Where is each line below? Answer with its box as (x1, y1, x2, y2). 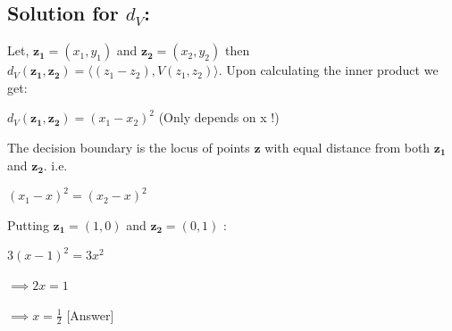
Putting (7, 215, 49, 234)
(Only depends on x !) (158, 108, 280, 127)
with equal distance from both (264, 137, 431, 156)
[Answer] (66, 305, 114, 324)
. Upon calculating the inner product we (218, 61, 439, 79)
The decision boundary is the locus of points (7, 137, 250, 156)
